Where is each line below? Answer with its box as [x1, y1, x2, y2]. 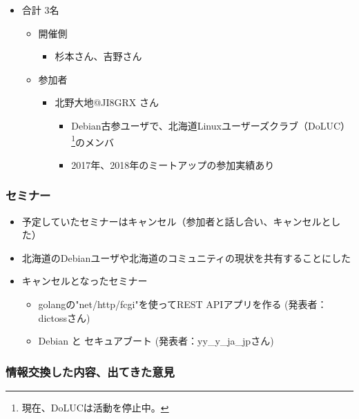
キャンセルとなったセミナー [21, 274, 148, 288]
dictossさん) [38, 310, 90, 325]
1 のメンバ [71, 132, 115, 149]
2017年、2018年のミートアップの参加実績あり [71, 157, 275, 172]
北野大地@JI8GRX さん [55, 95, 159, 110]
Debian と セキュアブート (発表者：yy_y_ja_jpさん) [38, 334, 274, 348]
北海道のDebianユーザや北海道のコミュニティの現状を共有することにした [21, 250, 351, 265]
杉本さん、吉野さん [55, 49, 142, 63]
